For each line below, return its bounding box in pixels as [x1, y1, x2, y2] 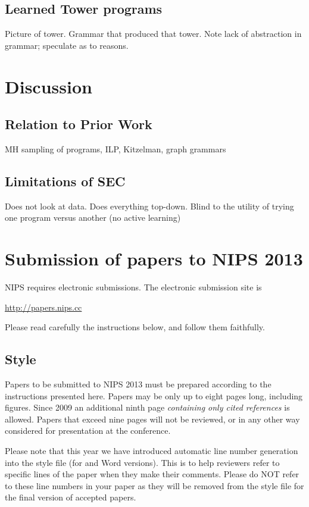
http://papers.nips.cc [5, 301, 82, 313]
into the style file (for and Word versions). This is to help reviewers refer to [5, 456, 280, 468]
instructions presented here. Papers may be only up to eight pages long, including [5, 389, 303, 402]
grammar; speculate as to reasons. [5, 39, 129, 51]
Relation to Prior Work [5, 115, 152, 133]
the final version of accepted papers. [5, 491, 136, 503]
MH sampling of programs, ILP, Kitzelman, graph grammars [5, 142, 226, 155]
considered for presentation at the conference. [5, 424, 171, 437]
